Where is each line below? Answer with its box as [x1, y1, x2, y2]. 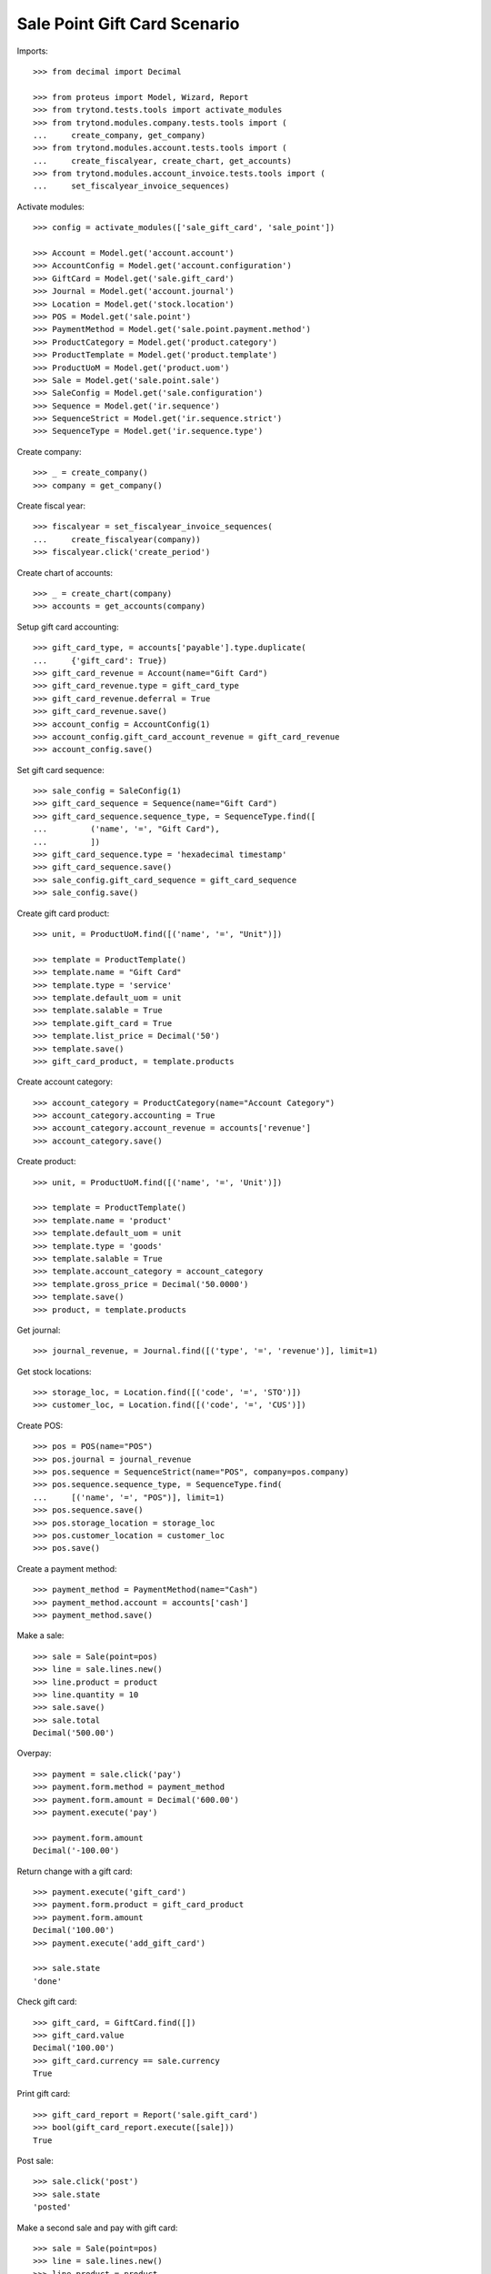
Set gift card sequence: [16, 764, 105, 775]
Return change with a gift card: [16, 1866, 133, 1877]
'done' [33, 1976, 63, 1987]
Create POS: [16, 1420, 64, 1431]
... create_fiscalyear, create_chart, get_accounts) [33, 156, 293, 166]
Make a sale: [16, 1630, 65, 1641]
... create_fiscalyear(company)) [33, 534, 202, 545]
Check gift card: [16, 1997, 77, 2007]
